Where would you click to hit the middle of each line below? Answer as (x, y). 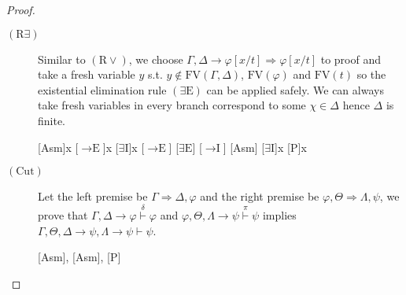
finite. (52, 120)
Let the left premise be (93, 196)
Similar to (62, 59)
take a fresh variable (87, 74)
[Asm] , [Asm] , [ (74, 257)
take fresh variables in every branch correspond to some (172, 105)
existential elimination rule (102, 89)
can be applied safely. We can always (295, 89)
